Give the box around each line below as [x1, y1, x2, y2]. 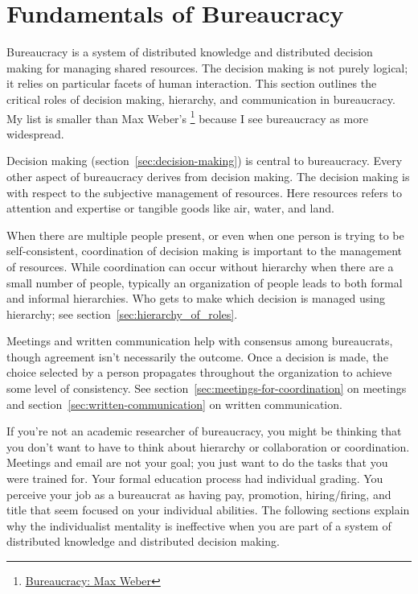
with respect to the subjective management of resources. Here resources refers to [6, 184, 402, 200]
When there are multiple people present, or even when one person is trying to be [6, 226, 404, 243]
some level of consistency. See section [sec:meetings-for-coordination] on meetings [6, 380, 407, 397]
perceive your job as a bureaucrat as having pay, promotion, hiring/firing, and [6, 485, 391, 502]
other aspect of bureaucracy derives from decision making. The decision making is [6, 167, 410, 184]
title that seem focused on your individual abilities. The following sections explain [6, 501, 410, 518]
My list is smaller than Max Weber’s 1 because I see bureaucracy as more [6, 107, 368, 126]
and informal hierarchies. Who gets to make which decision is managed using [6, 290, 386, 307]
